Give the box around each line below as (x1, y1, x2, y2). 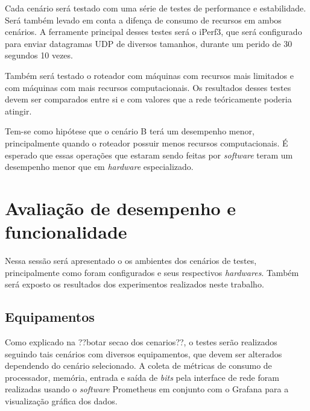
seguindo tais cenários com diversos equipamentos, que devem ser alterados (5, 347, 282, 360)
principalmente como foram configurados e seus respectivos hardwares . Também (5, 266, 299, 278)
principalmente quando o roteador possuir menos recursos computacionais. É (5, 136, 288, 149)
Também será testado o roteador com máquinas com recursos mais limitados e (5, 69, 294, 81)
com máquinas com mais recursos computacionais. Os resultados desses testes (5, 81, 291, 93)
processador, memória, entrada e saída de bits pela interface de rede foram (5, 371, 279, 383)
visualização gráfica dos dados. (5, 394, 118, 407)
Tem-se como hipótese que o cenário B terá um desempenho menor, (5, 125, 255, 137)
